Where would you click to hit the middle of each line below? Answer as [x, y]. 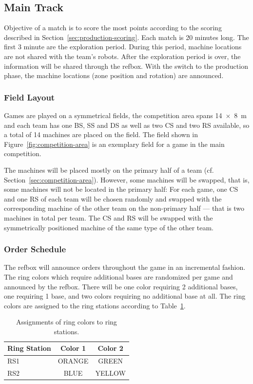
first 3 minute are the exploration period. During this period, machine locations [123, 47]
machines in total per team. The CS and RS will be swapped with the [108, 217]
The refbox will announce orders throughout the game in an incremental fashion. [125, 267]
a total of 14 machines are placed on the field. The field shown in [101, 134]
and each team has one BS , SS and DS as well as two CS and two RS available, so [127, 125]
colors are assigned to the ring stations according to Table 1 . [95, 305]
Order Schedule [35, 249]
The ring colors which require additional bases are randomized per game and [118, 276]
